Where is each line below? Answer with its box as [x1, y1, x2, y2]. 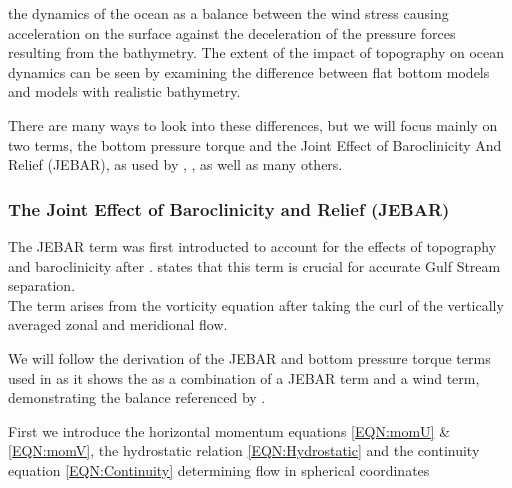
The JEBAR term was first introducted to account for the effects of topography [8, 235, 497, 256]
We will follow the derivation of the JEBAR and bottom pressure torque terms [8, 347, 491, 368]
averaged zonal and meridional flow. [8, 314, 228, 335]
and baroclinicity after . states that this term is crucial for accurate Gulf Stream [8, 255, 501, 276]
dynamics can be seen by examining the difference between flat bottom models [8, 61, 490, 82]
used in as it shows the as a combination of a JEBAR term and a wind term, [8, 367, 480, 388]
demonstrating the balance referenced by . [8, 387, 266, 408]
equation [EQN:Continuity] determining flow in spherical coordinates [8, 459, 430, 480]
